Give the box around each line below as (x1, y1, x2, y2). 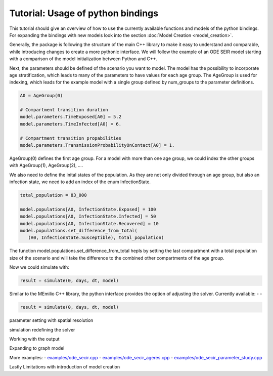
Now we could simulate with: (9, 264, 69, 270)
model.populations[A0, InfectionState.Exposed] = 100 (20, 206, 156, 212)
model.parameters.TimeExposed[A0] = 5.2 (20, 114, 121, 120)
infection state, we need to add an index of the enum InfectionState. (9, 179, 151, 185)
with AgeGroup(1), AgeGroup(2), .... (9, 162, 83, 169)
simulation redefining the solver (9, 326, 75, 332)
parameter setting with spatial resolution (9, 317, 94, 323)
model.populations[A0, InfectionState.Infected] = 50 (20, 214, 156, 220)
